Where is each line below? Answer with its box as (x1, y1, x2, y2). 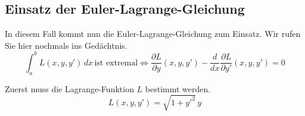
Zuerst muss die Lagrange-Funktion (5, 82, 134, 95)
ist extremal (94, 58, 138, 67)
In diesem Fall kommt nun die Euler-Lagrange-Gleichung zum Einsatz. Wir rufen (5, 27, 301, 40)
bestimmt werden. (145, 82, 211, 95)
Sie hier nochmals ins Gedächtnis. (5, 39, 127, 51)
